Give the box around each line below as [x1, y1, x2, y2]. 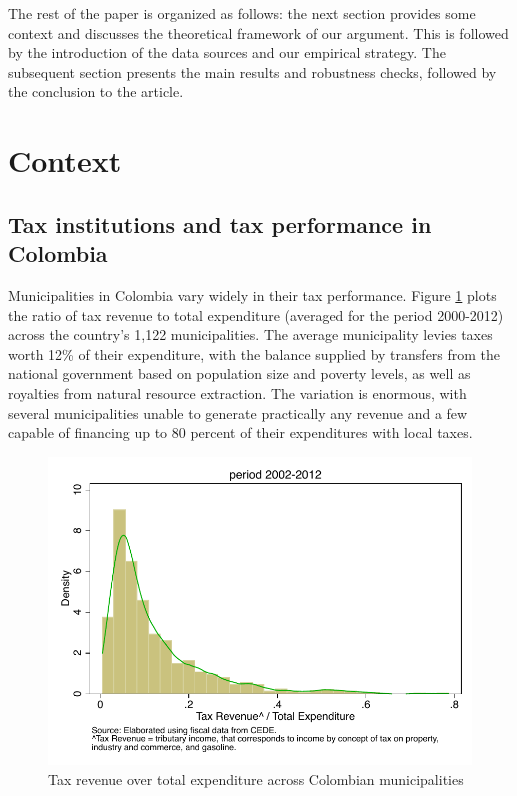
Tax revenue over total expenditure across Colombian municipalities [48, 768, 464, 789]
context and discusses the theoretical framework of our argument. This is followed [8, 22, 509, 43]
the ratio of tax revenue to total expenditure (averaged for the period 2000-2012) [8, 304, 504, 325]
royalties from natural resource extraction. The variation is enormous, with [8, 382, 467, 403]
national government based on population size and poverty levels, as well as [8, 363, 471, 384]
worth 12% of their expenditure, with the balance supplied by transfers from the [8, 343, 501, 364]
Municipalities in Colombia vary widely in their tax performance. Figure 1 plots [8, 284, 497, 305]
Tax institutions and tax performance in [8, 208, 432, 239]
